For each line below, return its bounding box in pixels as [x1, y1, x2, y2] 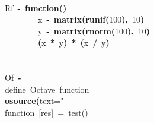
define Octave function [5, 83, 89, 95]
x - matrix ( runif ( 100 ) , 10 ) [38, 13, 145, 26]
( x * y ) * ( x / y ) [38, 36, 110, 49]
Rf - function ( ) [5, 1, 67, 14]
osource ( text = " [5, 94, 64, 107]
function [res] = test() [5, 106, 88, 118]
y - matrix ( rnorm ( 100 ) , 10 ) [38, 24, 150, 37]
